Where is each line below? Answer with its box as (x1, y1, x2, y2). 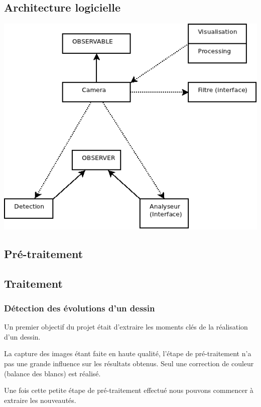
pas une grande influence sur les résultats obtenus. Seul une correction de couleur (4, 358, 254, 368)
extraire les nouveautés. (4, 394, 76, 405)
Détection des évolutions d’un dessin (4, 301, 155, 314)
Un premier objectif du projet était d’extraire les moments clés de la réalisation (4, 321, 248, 332)
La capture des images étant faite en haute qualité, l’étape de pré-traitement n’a (4, 348, 251, 359)
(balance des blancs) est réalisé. (4, 368, 101, 378)
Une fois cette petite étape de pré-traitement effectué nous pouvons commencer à (4, 385, 253, 395)
